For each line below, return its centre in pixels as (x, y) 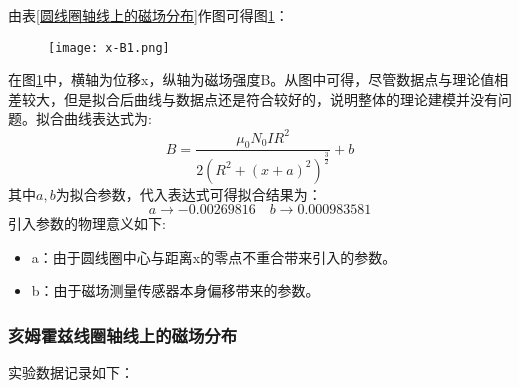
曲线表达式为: (107, 118)
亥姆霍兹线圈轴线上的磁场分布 (123, 334)
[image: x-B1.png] (109, 47)
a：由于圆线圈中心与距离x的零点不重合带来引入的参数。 (214, 256)
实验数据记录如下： (71, 372)
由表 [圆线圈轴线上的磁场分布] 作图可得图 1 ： (148, 15)
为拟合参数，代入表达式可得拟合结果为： (188, 193)
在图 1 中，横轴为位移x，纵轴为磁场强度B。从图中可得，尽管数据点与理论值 (251, 79)
